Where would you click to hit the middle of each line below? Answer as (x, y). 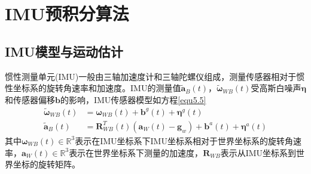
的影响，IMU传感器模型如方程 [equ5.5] (133, 99)
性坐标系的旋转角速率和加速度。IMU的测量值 (93, 88)
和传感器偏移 (30, 99)
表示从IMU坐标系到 (258, 152)
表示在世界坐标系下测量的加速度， (136, 152)
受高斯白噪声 (276, 88)
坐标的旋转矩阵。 (46, 164)
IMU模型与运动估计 (64, 51)
